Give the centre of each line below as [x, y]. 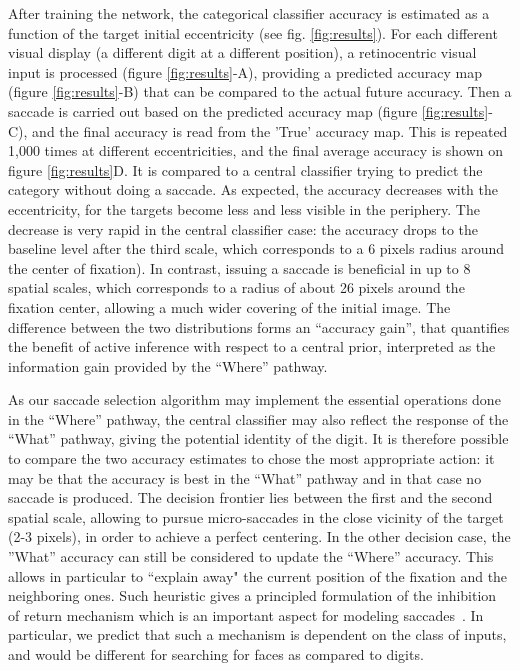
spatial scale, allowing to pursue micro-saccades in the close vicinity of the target [256, 516]
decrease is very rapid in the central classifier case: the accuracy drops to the [243, 228]
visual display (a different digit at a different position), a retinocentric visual [242, 52]
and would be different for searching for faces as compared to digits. [216, 654]
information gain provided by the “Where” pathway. [168, 365]
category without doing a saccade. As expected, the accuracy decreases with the [253, 189]
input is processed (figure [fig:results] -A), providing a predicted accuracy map [245, 71]
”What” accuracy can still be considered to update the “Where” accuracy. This [251, 556]
